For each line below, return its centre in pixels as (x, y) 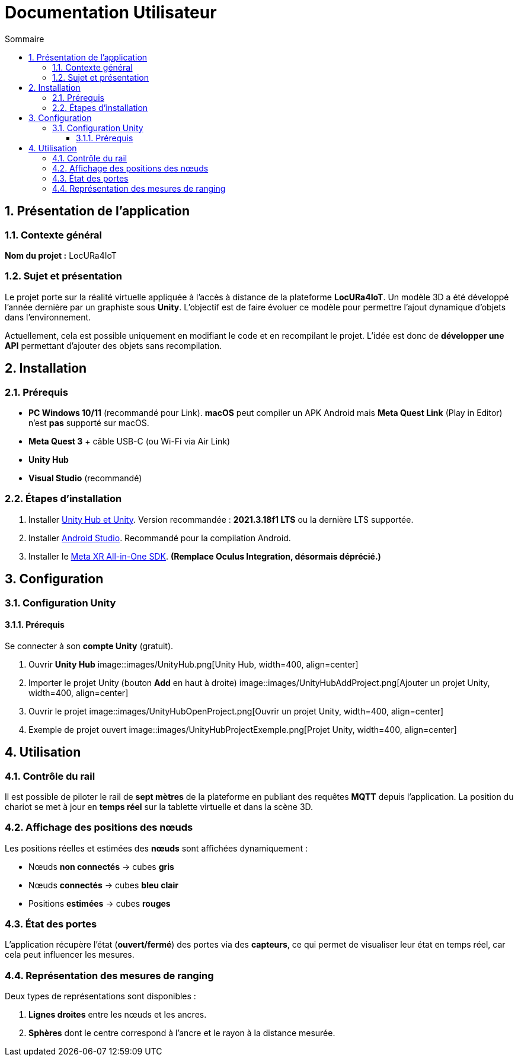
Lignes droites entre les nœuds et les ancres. (118, 1015)
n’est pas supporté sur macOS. (89, 423)
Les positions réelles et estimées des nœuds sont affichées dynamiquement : (156, 848)
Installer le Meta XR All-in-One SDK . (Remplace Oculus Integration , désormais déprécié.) (205, 556)
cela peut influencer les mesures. (70, 955)
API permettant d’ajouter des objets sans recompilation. (113, 345)
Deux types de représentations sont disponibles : (100, 996)
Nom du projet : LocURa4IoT (61, 255)
